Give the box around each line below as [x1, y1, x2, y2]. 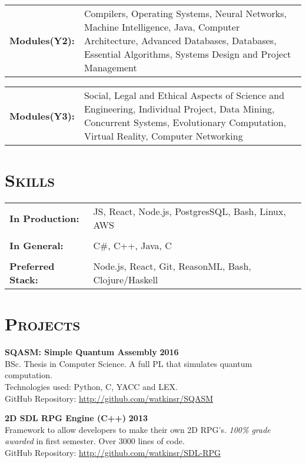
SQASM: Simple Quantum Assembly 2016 [5, 346, 179, 358]
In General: [9, 239, 64, 253]
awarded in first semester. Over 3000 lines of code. [5, 435, 185, 447]
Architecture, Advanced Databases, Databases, [84, 34, 277, 47]
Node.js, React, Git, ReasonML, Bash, [93, 259, 251, 273]
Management [84, 61, 137, 74]
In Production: [9, 211, 79, 225]
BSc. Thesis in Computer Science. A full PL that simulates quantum [5, 357, 252, 369]
